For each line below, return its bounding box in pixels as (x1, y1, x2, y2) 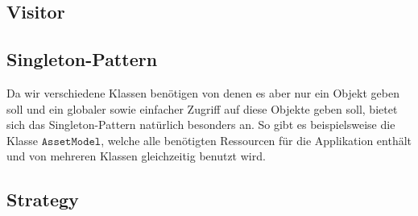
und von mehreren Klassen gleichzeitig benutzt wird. (6, 147, 266, 164)
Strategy (6, 187, 79, 212)
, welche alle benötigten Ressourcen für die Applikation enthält (101, 131, 412, 148)
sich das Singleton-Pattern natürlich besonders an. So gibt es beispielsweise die (6, 116, 395, 133)
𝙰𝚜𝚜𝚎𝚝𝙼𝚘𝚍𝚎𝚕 (41, 135, 101, 147)
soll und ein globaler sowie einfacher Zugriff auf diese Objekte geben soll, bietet (6, 100, 398, 117)
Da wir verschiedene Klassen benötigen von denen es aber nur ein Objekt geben (6, 84, 399, 101)
